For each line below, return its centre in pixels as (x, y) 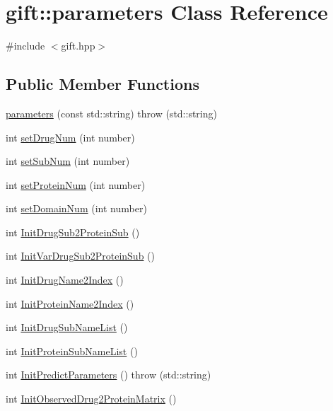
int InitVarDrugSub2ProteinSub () (81, 256)
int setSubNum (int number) (68, 161)
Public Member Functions (103, 84)
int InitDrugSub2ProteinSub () (73, 232)
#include (25, 46)
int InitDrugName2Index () (65, 280)
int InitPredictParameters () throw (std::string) (109, 375)
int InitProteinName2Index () (70, 303)
